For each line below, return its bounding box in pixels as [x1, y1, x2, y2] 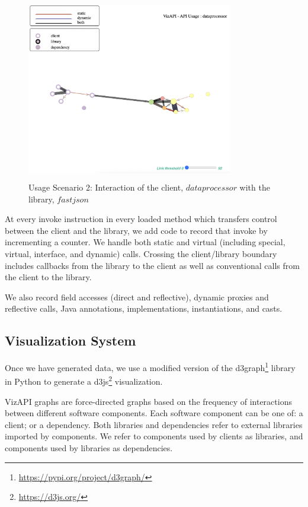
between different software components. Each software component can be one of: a [5, 407, 303, 419]
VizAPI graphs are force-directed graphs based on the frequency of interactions [5, 395, 292, 407]
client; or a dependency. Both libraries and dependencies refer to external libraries [5, 418, 303, 430]
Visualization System [5, 331, 136, 350]
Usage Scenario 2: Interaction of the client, [28, 180, 184, 193]
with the [239, 180, 270, 193]
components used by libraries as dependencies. [5, 441, 173, 454]
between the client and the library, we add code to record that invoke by [5, 224, 268, 236]
